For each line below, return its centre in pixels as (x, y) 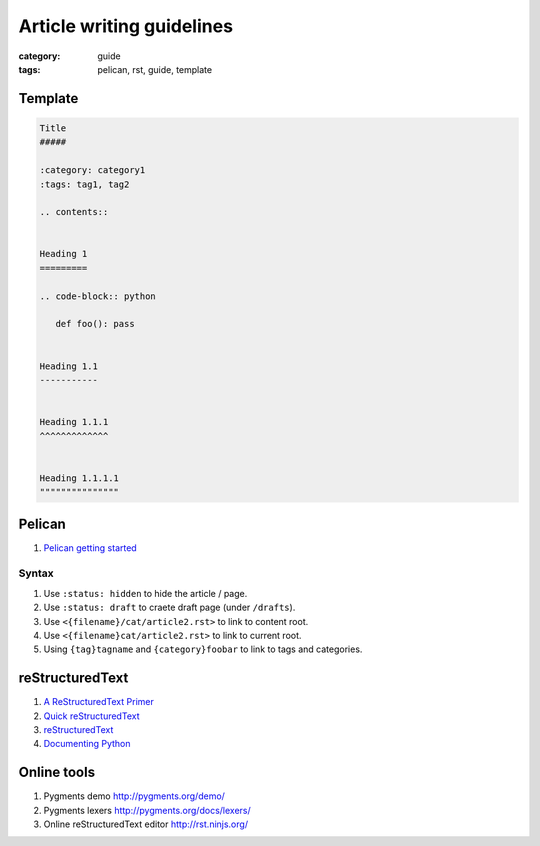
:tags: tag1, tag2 (84, 184)
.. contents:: (74, 212)
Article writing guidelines (126, 26)
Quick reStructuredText (91, 716)
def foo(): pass (95, 324)
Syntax (36, 573)
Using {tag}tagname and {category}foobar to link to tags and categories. (203, 649)
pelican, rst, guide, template (155, 69)
